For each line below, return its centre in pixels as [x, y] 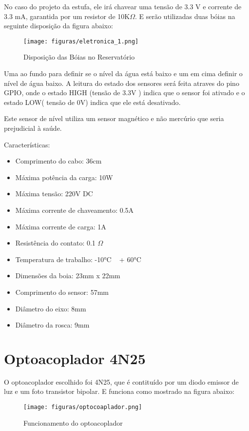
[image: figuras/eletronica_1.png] [81, 41]
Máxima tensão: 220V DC [54, 194]
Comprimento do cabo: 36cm [58, 161]
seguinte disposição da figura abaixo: [58, 26]
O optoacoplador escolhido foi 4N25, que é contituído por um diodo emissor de [121, 381]
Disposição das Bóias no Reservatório [79, 57]
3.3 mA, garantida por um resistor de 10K [67, 16]
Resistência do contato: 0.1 [55, 243]
